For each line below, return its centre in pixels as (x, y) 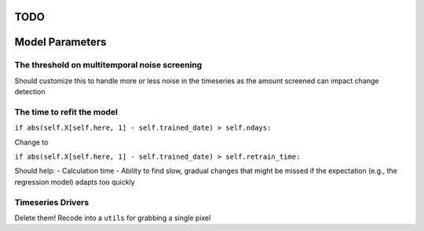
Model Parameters (60, 42)
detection (30, 92)
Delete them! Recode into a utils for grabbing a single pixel (113, 218)
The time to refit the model (66, 112)
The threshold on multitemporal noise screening (108, 65)
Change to (31, 142)
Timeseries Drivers (52, 202)
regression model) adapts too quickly (75, 181)
